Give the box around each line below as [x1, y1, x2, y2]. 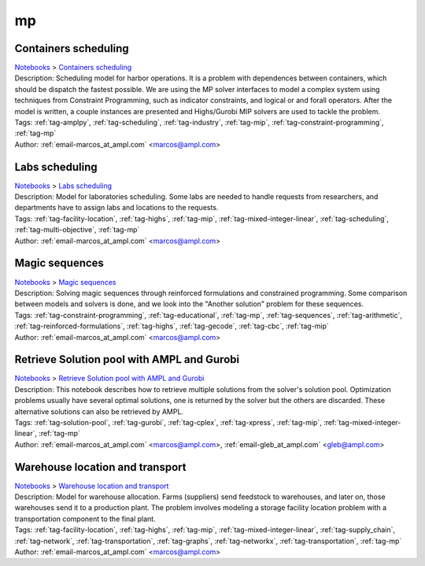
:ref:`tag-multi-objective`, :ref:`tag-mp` [14, 225, 140, 235]
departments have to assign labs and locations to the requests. [14, 203, 219, 213]
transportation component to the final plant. [14, 514, 157, 523]
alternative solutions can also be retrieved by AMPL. [14, 406, 184, 416]
